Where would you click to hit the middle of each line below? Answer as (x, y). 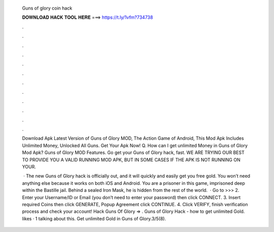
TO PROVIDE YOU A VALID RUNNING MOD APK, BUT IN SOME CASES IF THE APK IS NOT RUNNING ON (131, 160)
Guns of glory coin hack (47, 8)
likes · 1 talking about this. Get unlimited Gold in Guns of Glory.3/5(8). (94, 218)
